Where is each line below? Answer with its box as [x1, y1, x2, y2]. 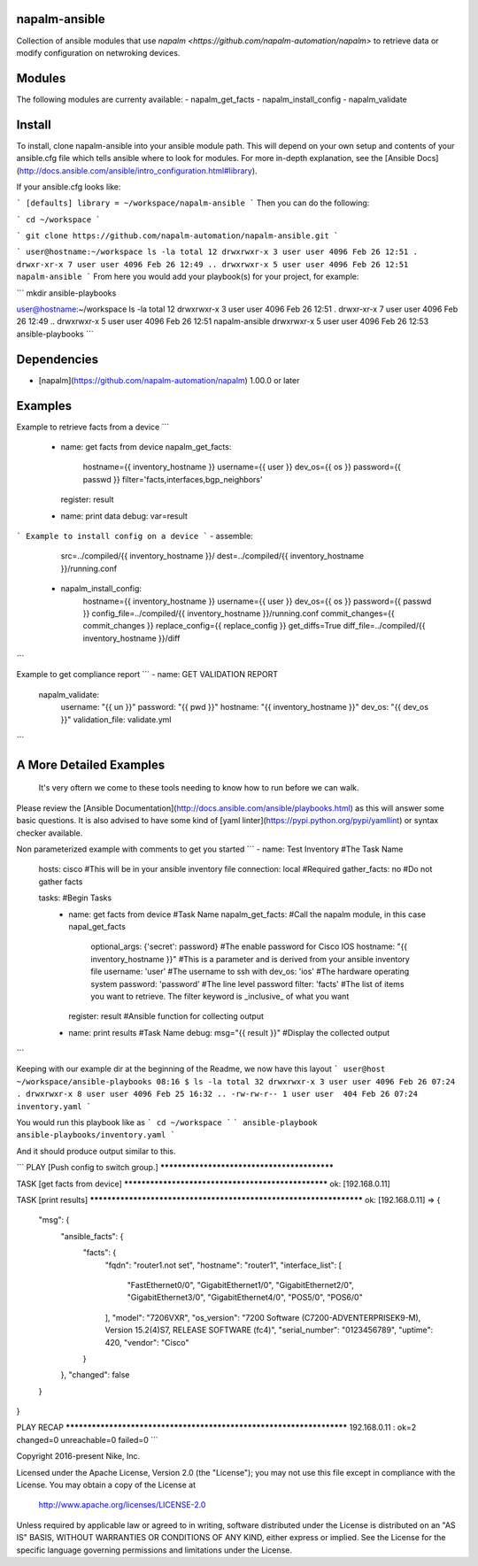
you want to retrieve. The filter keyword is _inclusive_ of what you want [90, 991, 350, 1001]
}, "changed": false [60, 1369, 130, 1380]
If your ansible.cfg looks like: [16, 181, 121, 192]
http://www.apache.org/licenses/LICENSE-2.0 [38, 1500, 206, 1510]
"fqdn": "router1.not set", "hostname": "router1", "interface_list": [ [104, 1260, 343, 1270]
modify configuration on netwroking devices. [16, 47, 181, 58]
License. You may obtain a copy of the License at [16, 1479, 197, 1491]
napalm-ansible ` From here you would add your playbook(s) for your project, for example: [16, 271, 359, 282]
